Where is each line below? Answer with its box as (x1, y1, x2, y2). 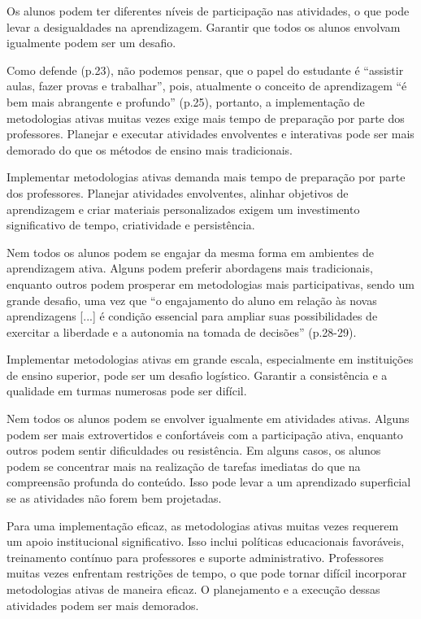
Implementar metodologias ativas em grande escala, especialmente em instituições (7, 351, 414, 368)
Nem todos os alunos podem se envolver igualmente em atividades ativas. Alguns (7, 410, 410, 427)
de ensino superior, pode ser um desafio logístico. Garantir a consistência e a (7, 366, 388, 383)
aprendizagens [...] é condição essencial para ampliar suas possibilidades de (7, 307, 378, 325)
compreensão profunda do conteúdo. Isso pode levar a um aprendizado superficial (7, 473, 411, 490)
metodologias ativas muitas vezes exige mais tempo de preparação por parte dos (7, 109, 405, 126)
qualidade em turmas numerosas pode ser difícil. (7, 382, 247, 399)
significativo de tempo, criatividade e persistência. (7, 216, 255, 233)
